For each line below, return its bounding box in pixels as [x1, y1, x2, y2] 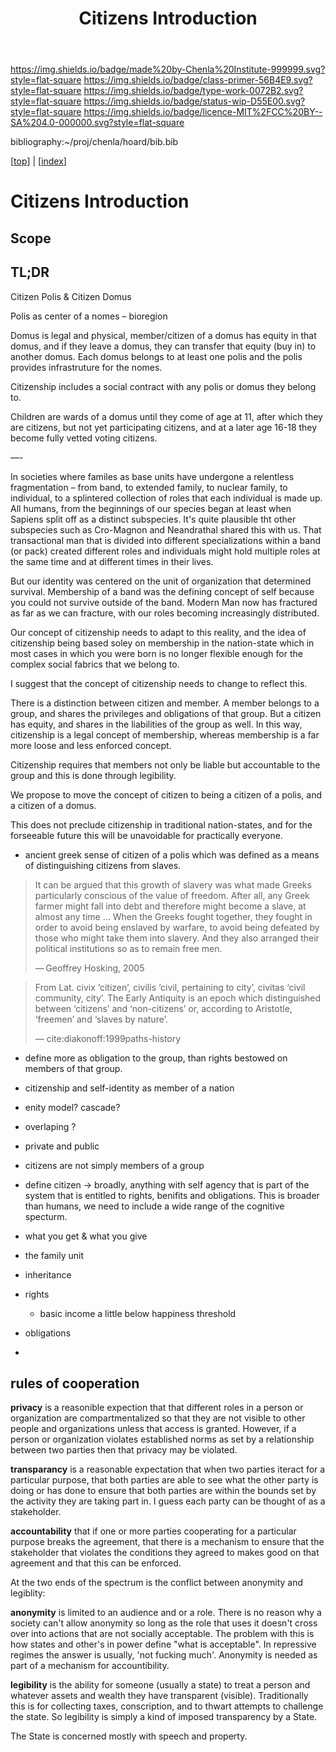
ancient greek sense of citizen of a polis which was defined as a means [24, 848, 320, 861]
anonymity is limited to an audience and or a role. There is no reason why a [10, 1607, 322, 1619]
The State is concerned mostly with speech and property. [10, 1730, 248, 1742]
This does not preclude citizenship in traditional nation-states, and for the [10, 818, 313, 831]
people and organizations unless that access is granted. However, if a [10, 1423, 297, 1435]
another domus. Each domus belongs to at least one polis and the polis [10, 350, 303, 362]
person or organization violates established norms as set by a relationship [10, 1433, 315, 1446]
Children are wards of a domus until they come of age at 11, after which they [10, 410, 323, 422]
